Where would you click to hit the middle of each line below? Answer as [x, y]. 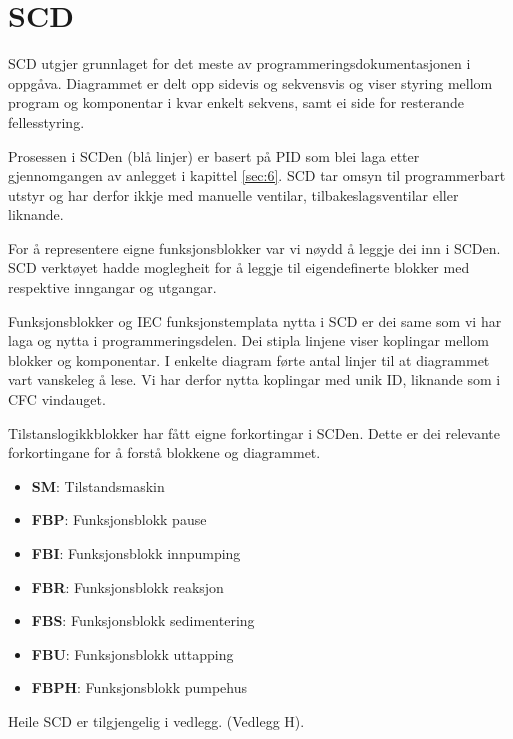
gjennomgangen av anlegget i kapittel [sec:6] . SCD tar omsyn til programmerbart [257, 175]
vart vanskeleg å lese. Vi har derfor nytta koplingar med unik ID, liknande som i [254, 379]
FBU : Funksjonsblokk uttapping [132, 653]
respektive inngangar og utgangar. [112, 287]
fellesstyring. [46, 121]
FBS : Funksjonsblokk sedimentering [143, 620]
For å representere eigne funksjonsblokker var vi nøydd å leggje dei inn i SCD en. [254, 247]
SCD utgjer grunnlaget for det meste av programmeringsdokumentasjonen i [239, 63]
